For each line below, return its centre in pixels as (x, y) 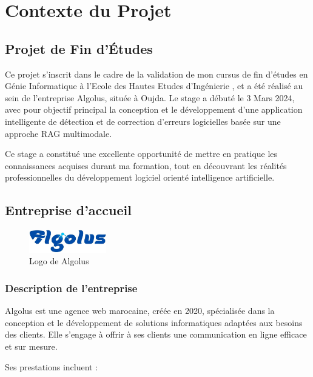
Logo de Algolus (59, 261)
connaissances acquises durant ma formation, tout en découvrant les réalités (146, 165)
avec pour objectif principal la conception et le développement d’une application (154, 109)
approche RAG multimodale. (59, 133)
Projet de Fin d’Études (79, 48)
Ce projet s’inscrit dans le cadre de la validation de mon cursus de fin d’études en (156, 74)
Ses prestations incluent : (52, 366)
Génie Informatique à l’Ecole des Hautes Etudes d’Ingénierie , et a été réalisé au (154, 86)
